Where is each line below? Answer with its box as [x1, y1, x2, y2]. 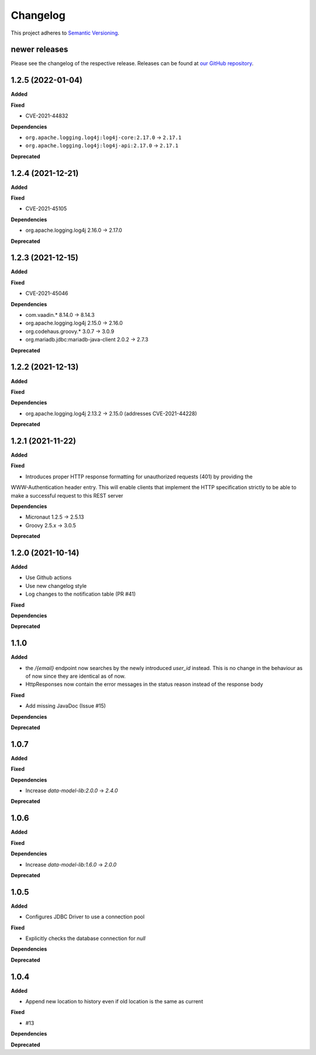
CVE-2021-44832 [25, 112, 68, 120]
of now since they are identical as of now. [25, 672, 126, 680]
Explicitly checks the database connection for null [25, 935, 146, 942]
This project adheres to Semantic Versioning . [11, 29, 119, 36]
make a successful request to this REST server [11, 492, 123, 499]
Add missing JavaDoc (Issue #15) [25, 702, 107, 709]
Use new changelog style [25, 582, 87, 589]
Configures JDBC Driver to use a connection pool [25, 913, 145, 921]
